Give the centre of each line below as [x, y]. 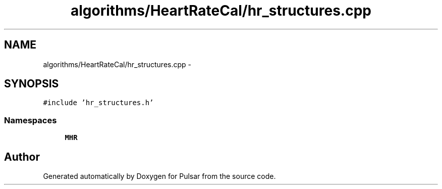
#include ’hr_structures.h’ [98, 103]
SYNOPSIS [32, 84]
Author [22, 157]
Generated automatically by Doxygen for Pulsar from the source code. [159, 176]
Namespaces [31, 120]
